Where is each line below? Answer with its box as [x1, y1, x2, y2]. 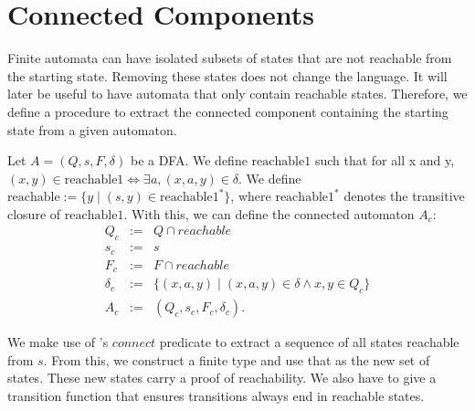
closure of [7, 204, 61, 223]
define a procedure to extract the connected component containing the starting [7, 101, 449, 121]
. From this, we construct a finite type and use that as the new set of [43, 350, 430, 369]
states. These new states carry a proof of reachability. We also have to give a [7, 368, 437, 387]
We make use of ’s [7, 332, 109, 352]
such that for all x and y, [314, 151, 455, 170]
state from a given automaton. [7, 120, 177, 139]
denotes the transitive [343, 186, 465, 205]
